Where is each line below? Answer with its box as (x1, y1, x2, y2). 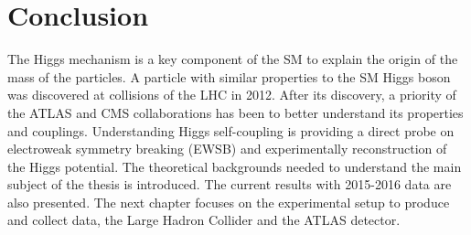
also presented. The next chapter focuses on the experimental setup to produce (7, 192, 450, 211)
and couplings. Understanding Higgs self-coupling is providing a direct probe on (7, 121, 455, 140)
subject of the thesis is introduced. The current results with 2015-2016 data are (7, 175, 452, 194)
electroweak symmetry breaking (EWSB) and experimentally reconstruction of (7, 139, 447, 158)
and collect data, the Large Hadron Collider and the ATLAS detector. (7, 210, 401, 230)
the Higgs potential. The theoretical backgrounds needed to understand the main (7, 156, 462, 176)
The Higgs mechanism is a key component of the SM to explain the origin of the (7, 49, 458, 69)
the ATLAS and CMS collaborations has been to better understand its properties (7, 102, 464, 122)
